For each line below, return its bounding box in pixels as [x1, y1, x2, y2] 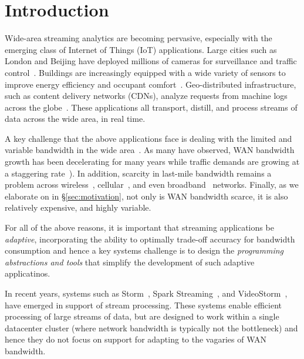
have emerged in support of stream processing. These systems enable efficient [5, 298, 282, 311]
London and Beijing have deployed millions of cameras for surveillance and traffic [5, 55, 297, 67]
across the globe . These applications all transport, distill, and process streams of [5, 101, 298, 113]
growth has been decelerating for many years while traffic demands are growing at [5, 155, 300, 168]
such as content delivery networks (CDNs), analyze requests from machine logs [5, 89, 288, 102]
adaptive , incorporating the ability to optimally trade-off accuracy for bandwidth [5, 232, 295, 245]
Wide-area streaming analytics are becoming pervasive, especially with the [5, 32, 272, 44]
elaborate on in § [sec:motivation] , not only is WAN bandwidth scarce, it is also [5, 190, 288, 202]
